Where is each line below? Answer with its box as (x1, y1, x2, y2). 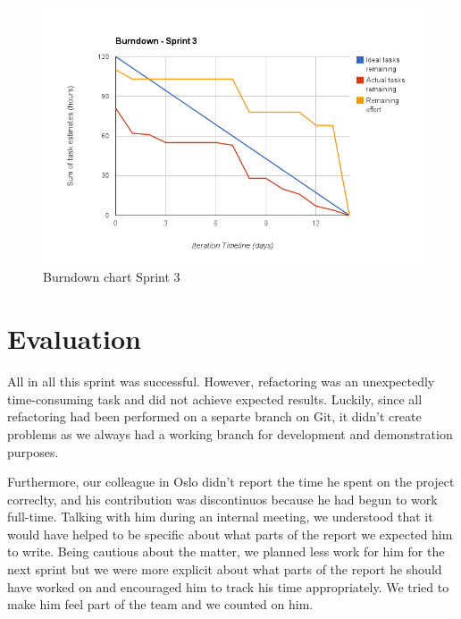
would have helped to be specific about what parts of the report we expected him (7, 524, 453, 543)
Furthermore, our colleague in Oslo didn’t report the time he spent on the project (7, 472, 455, 491)
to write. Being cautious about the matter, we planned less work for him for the (7, 542, 445, 561)
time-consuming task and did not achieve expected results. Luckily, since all (7, 389, 423, 408)
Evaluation (7, 320, 141, 357)
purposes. (7, 442, 59, 461)
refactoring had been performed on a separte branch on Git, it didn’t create (7, 407, 422, 426)
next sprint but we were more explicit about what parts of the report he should (7, 560, 442, 579)
